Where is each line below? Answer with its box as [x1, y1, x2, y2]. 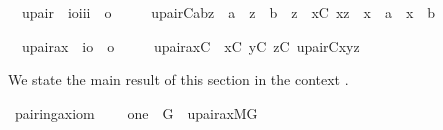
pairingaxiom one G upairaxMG [14, 102, 258, 123]
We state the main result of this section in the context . [8, 69, 349, 90]
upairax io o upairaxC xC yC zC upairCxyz [21, 35, 360, 56]
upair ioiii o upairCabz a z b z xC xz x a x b [21, 2, 436, 22]
